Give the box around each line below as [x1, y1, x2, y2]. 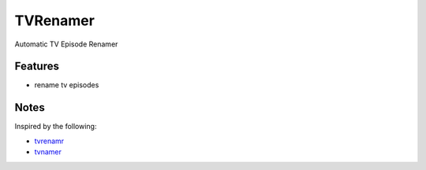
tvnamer [34, 147, 62, 157]
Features [14, 60, 59, 73]
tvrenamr [34, 136, 65, 146]
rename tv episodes [34, 80, 99, 90]
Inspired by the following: [14, 122, 97, 131]
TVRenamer [14, 12, 95, 29]
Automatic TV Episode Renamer [14, 39, 118, 49]
